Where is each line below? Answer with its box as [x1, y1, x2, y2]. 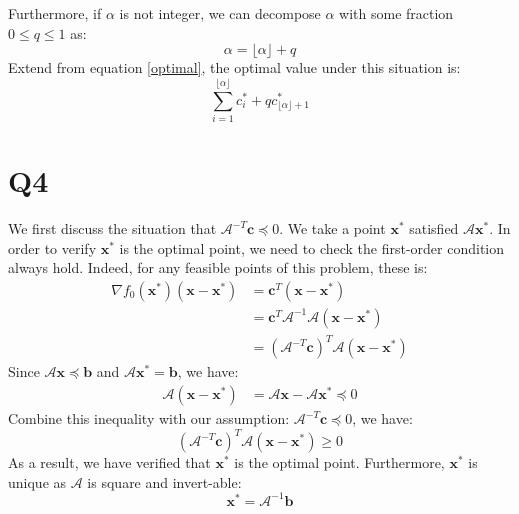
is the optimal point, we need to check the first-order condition [119, 237, 505, 258]
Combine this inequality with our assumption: [8, 408, 290, 429]
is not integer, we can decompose [119, 3, 321, 23]
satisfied [409, 218, 459, 239]
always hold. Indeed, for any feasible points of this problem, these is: [8, 257, 428, 278]
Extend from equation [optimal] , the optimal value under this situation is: [8, 57, 461, 78]
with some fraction [339, 3, 454, 23]
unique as [8, 471, 67, 492]
